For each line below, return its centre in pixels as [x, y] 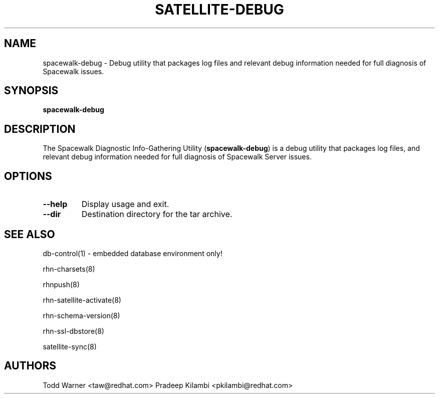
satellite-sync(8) [70, 346]
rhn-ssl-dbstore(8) [73, 331]
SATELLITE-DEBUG [220, 10]
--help [55, 204]
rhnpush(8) [61, 284]
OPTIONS [28, 176]
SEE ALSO [30, 234]
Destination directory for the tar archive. [157, 214]
